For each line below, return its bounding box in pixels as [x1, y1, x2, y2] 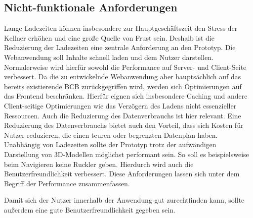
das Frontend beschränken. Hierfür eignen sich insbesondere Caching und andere [4, 91, 248, 101]
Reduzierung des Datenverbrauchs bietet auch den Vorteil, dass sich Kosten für [4, 120, 244, 130]
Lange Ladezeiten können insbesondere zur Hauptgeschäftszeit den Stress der [4, 23, 238, 33]
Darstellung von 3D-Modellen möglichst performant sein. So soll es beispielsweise [4, 149, 249, 159]
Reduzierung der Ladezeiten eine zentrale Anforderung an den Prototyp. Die [4, 42, 236, 53]
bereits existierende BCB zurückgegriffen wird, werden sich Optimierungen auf [4, 81, 242, 91]
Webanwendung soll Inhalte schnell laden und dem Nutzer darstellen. [4, 52, 213, 62]
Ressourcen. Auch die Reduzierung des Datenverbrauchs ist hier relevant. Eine [4, 110, 241, 120]
